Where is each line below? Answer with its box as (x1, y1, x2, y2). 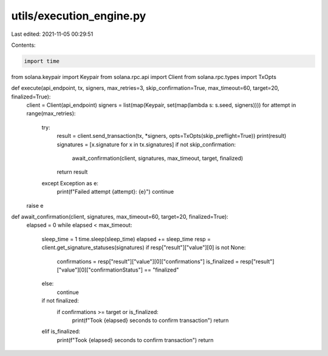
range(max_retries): (26, 110, 76, 117)
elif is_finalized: (41, 328, 81, 335)
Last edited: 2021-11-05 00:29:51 (11, 30, 94, 38)
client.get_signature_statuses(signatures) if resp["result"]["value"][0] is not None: (41, 244, 246, 252)
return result (56, 168, 88, 176)
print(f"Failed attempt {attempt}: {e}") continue (56, 188, 174, 196)
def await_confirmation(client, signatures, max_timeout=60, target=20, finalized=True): (11, 213, 229, 220)
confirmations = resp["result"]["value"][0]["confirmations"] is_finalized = (56, 258, 239, 265)
